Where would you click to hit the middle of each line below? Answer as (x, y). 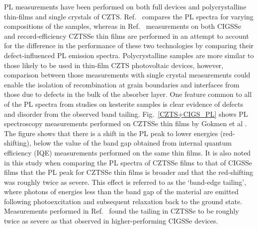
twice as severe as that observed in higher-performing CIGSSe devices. (111, 221)
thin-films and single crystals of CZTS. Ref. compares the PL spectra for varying (129, 16)
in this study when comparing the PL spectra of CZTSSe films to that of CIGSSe (128, 162)
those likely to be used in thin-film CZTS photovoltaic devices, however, (114, 65)
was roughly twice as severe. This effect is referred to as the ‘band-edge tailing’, (125, 182)
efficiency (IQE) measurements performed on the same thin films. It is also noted (128, 152)
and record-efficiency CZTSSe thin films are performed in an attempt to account (127, 36)
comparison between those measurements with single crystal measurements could (127, 75)
